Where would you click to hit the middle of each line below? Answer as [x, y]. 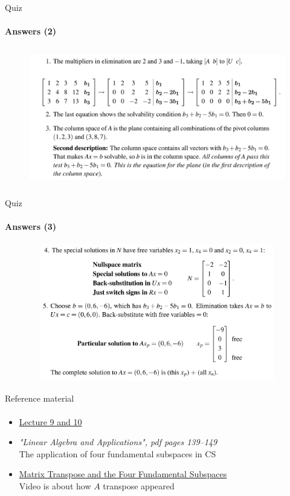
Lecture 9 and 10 [50, 421]
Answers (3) [31, 226]
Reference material [40, 398]
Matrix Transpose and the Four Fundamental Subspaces [123, 474]
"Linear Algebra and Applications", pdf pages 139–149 [118, 442]
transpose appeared [139, 486]
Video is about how [55, 486]
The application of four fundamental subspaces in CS [118, 453]
